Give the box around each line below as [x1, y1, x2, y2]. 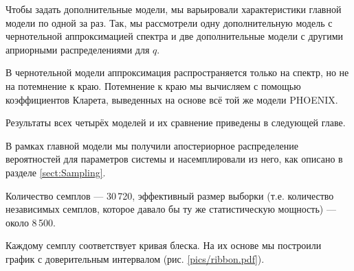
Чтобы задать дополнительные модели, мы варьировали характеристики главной [5, 2, 342, 16]
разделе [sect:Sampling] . [5, 165, 106, 179]
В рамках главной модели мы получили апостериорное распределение [5, 138, 298, 152]
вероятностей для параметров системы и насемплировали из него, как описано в [5, 152, 343, 166]
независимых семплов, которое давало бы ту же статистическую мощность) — [5, 202, 336, 216]
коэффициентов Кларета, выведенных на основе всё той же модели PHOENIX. [5, 92, 338, 106]
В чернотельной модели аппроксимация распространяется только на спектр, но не [5, 65, 349, 80]
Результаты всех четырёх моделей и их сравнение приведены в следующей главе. [5, 115, 346, 130]
